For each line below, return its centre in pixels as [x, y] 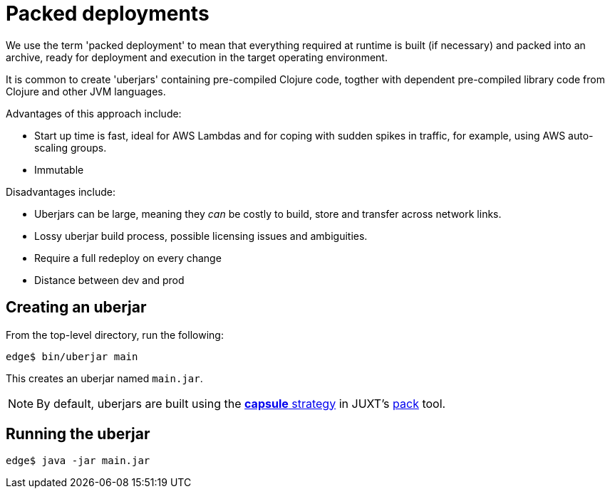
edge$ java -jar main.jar [78, 461]
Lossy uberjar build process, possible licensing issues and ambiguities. [201, 236]
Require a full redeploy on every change [128, 258]
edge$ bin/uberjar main [72, 356]
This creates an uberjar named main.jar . [104, 378]
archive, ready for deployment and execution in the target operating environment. [197, 57]
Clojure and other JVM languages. [86, 91]
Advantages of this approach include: [94, 113]
